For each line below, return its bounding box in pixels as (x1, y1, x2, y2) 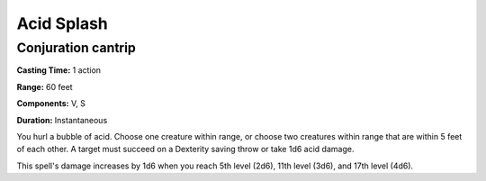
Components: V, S (16, 98, 85, 109)
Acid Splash (16, 14, 108, 33)
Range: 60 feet (16, 81, 73, 92)
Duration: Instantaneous (16, 114, 108, 125)
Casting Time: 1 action (16, 65, 102, 76)
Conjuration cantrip (16, 40, 137, 56)
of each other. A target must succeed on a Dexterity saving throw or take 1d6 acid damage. (16, 144, 355, 155)
